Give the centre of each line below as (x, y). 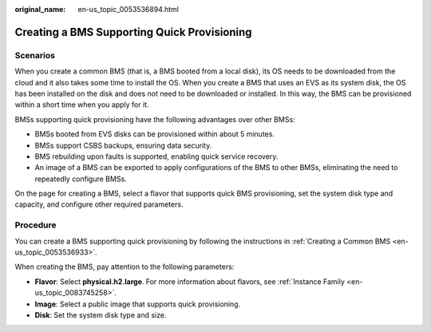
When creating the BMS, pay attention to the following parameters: (125, 267)
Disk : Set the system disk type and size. (101, 314)
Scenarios (35, 55)
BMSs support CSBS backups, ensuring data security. (123, 145)
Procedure (36, 225)
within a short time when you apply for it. (82, 105)
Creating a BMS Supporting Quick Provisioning (133, 32)
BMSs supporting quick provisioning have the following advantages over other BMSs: (155, 119)
